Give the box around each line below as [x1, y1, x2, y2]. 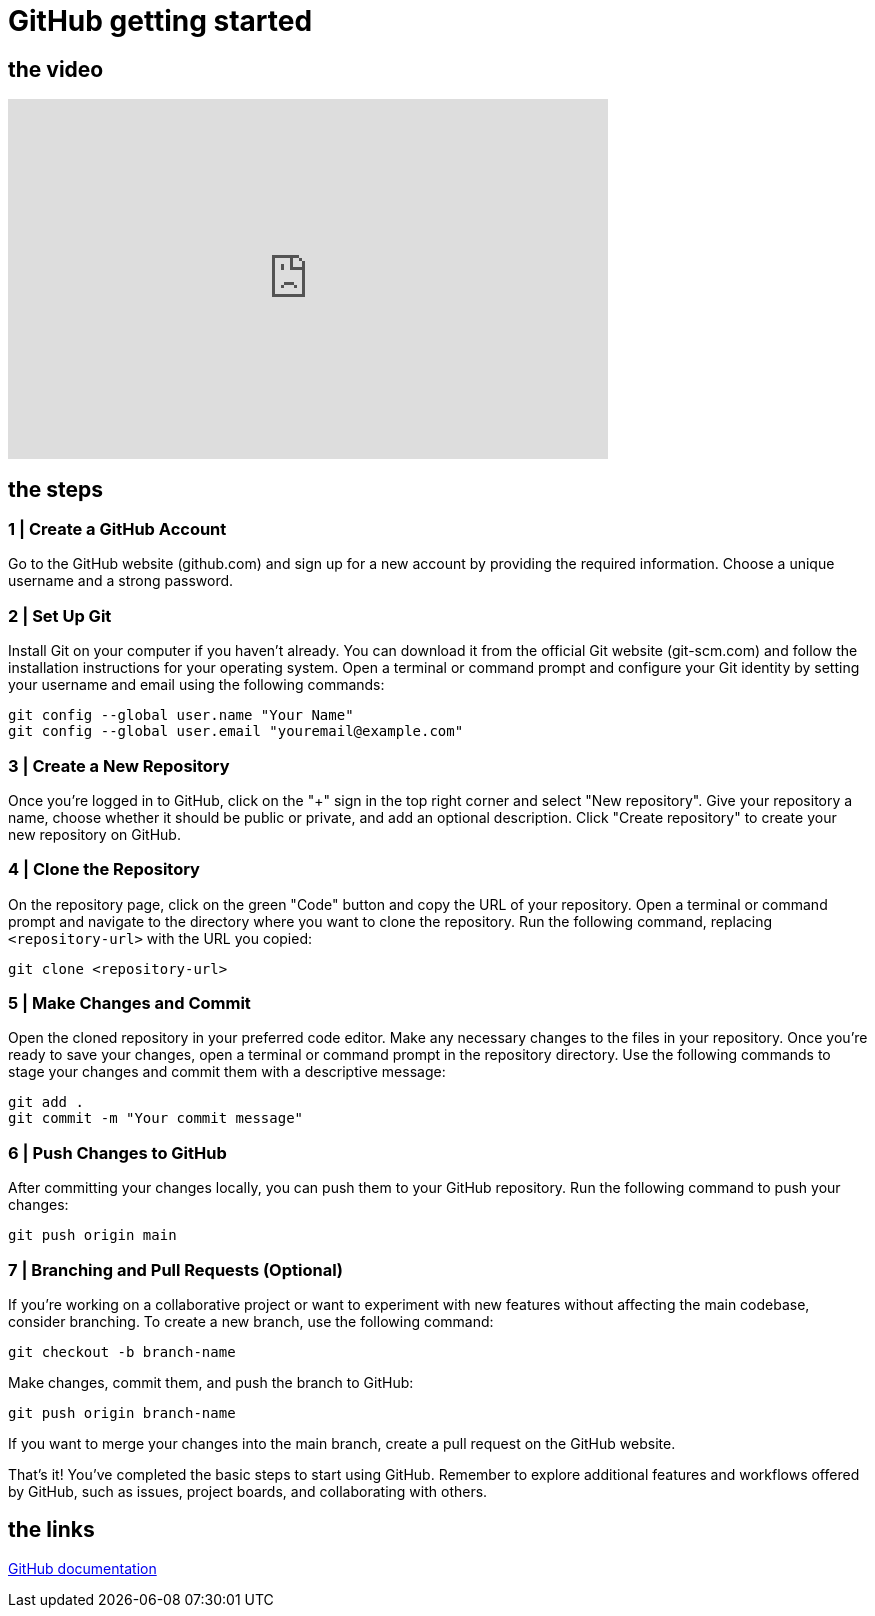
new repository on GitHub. [8, 825, 181, 843]
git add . [8, 1094, 84, 1111]
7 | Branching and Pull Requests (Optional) [8, 1259, 344, 1280]
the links [8, 1517, 95, 1543]
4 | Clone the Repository [8, 859, 200, 880]
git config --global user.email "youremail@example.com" [8, 723, 464, 740]
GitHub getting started [8, 4, 313, 38]
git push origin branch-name [8, 1404, 236, 1421]
